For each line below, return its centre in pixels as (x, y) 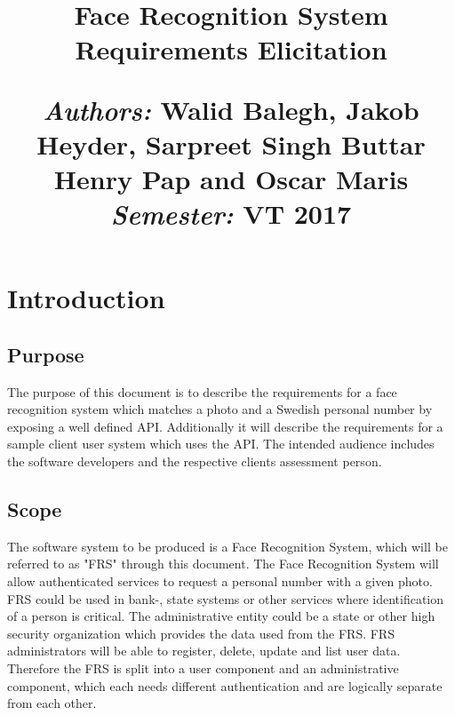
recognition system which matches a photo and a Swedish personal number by (220, 409)
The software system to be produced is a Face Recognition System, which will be (227, 546)
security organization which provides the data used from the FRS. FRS (201, 633)
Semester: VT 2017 (231, 214)
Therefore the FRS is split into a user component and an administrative (203, 668)
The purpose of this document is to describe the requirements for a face (202, 391)
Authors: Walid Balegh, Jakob (231, 109)
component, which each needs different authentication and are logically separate (225, 685)
